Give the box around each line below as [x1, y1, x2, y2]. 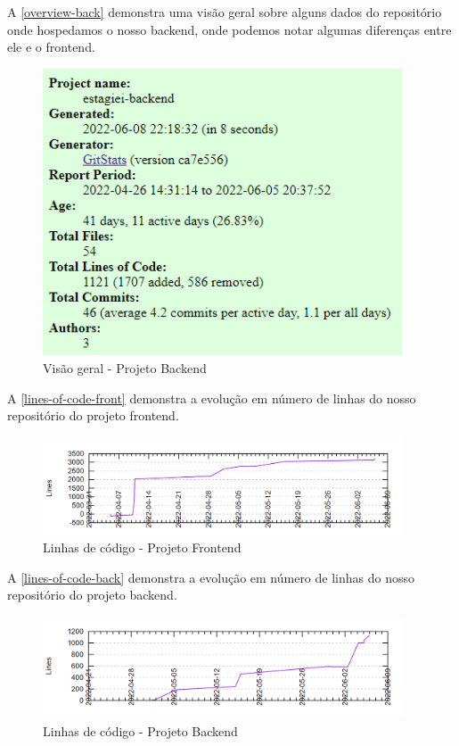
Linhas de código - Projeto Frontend [43, 538, 242, 557]
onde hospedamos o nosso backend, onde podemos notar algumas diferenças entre [7, 20, 452, 38]
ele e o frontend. [7, 37, 95, 56]
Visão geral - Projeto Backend [43, 359, 207, 377]
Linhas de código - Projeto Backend [43, 721, 238, 740]
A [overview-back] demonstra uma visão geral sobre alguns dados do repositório [7, 3, 442, 21]
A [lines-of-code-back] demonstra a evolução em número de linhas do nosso [7, 568, 414, 586]
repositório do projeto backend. [7, 585, 177, 604]
